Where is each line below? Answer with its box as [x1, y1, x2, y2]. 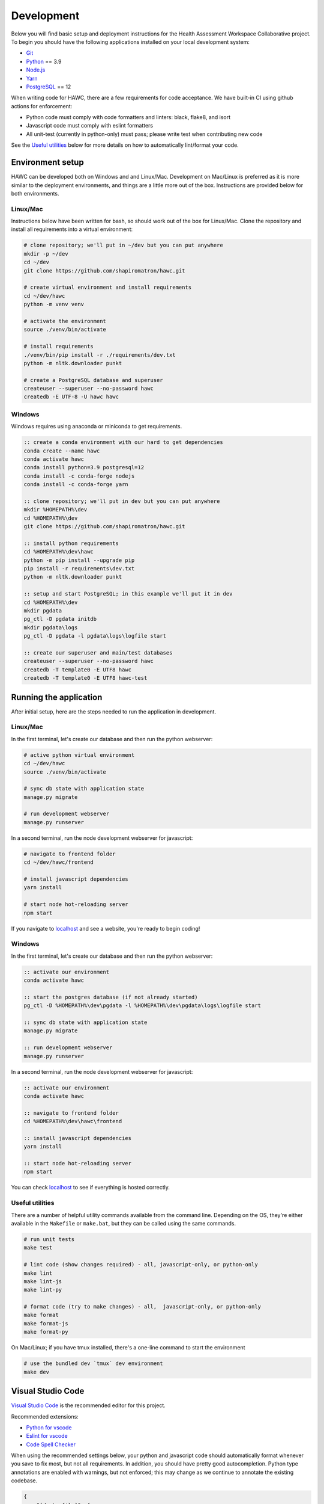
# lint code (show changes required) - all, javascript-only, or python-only [23, 1261, 258, 1268]
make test [23, 1244, 53, 1251]
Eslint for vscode [26, 1432, 68, 1440]
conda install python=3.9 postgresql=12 [23, 464, 144, 471]
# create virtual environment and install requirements [23, 284, 192, 291]
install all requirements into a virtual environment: [11, 226, 133, 233]
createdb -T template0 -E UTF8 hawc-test [23, 674, 148, 682]
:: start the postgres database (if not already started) [23, 993, 198, 1000]
